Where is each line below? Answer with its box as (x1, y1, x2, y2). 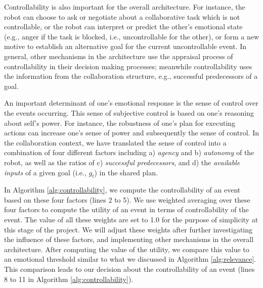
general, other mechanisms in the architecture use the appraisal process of (4, 51, 233, 61)
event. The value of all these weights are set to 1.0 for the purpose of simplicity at (4, 214, 258, 225)
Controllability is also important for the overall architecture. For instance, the (4, 2, 245, 12)
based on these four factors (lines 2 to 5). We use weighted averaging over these (4, 194, 250, 205)
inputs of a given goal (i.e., (4, 167, 86, 177)
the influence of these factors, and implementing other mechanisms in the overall (4, 234, 254, 245)
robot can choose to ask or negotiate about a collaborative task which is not (4, 11, 240, 22)
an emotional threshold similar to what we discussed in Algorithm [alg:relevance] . (4, 254, 256, 264)
